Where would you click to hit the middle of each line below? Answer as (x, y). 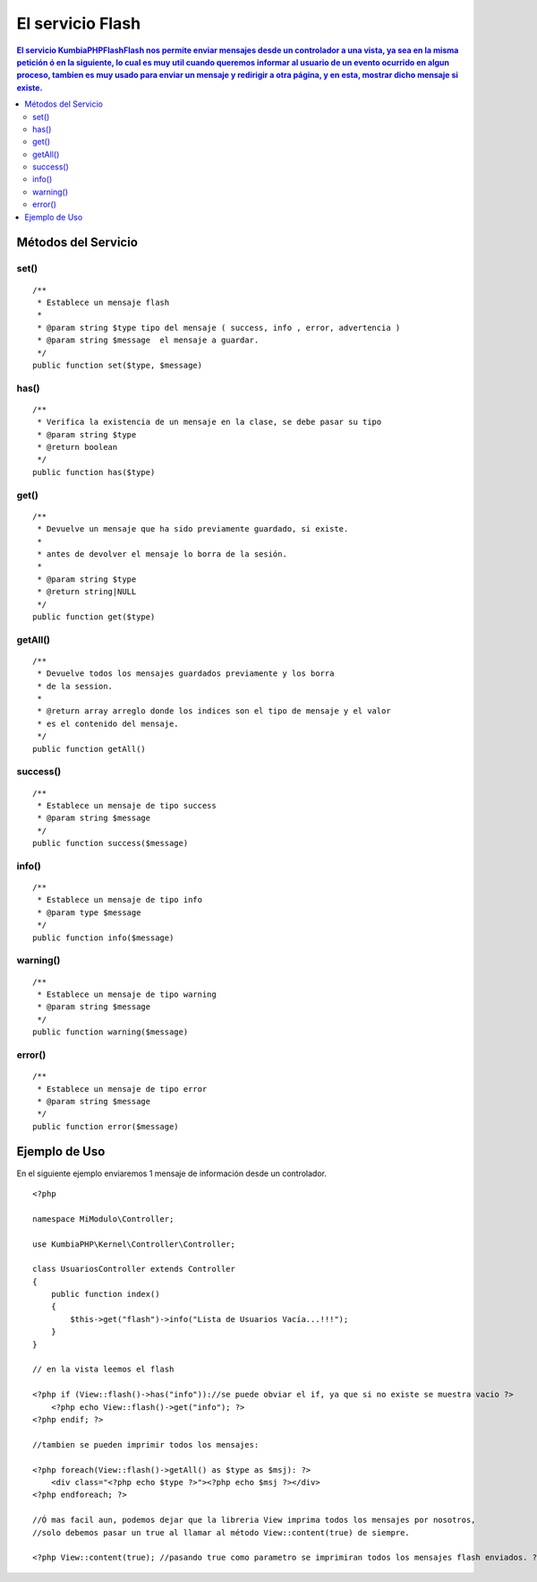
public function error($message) (106, 1126)
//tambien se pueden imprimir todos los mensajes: (146, 1444)
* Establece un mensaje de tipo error (122, 1089)
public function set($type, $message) (118, 365)
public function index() (105, 1294)
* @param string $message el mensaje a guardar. (148, 340)
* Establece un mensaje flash (103, 302)
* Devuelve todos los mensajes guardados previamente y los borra (186, 674)
